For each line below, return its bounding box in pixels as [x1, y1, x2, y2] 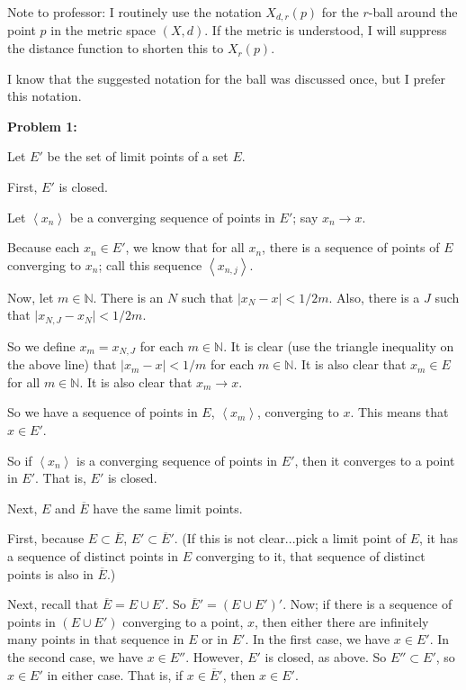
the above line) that [7, 355, 117, 374]
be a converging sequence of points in [69, 207, 275, 226]
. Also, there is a [328, 287, 420, 306]
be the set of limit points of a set [47, 147, 229, 166]
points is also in [7, 564, 94, 583]
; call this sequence [98, 255, 202, 274]
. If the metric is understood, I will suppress [204, 21, 447, 40]
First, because [7, 529, 85, 548]
